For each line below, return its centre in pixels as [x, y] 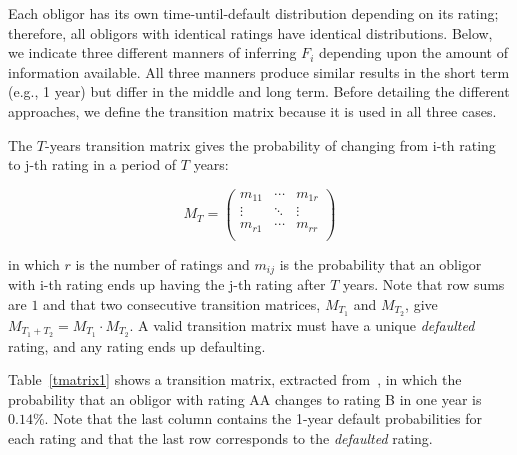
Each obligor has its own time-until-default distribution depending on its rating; [253, 13]
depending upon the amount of [413, 52]
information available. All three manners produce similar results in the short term [259, 71]
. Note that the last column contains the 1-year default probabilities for [263, 418]
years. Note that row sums [424, 284]
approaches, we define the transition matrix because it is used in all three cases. [252, 110]
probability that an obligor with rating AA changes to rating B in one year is [245, 398]
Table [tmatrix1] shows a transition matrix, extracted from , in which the [235, 379]
